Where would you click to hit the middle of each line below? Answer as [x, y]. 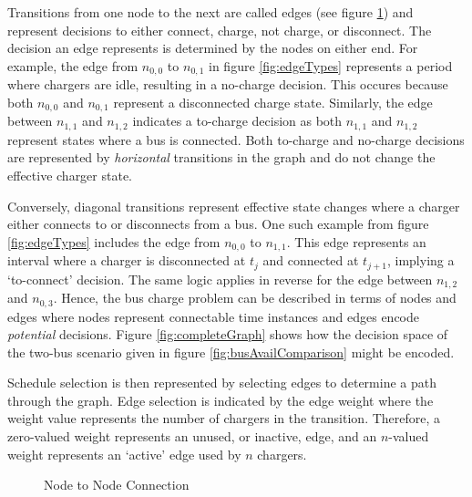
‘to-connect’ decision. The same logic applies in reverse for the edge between [220, 279]
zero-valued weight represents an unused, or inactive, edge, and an [192, 436]
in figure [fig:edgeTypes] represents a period [331, 65]
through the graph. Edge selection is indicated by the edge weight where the [221, 400]
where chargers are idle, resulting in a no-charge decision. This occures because [228, 84]
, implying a [421, 260]
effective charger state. [70, 175]
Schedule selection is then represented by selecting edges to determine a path [222, 383]
